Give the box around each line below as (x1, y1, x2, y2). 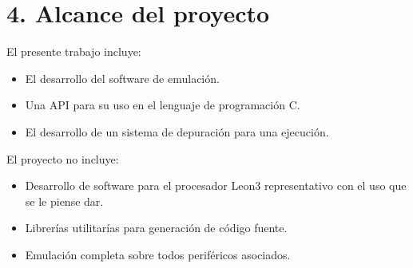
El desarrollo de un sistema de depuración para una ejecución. (25, 123, 329, 140)
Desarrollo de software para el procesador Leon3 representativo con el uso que (25, 177, 407, 194)
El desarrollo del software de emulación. (25, 69, 220, 86)
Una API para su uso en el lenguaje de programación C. (25, 97, 300, 113)
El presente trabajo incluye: (6, 43, 141, 60)
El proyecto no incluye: (6, 150, 119, 167)
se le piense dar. (25, 192, 104, 209)
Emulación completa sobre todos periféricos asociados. (25, 246, 291, 262)
